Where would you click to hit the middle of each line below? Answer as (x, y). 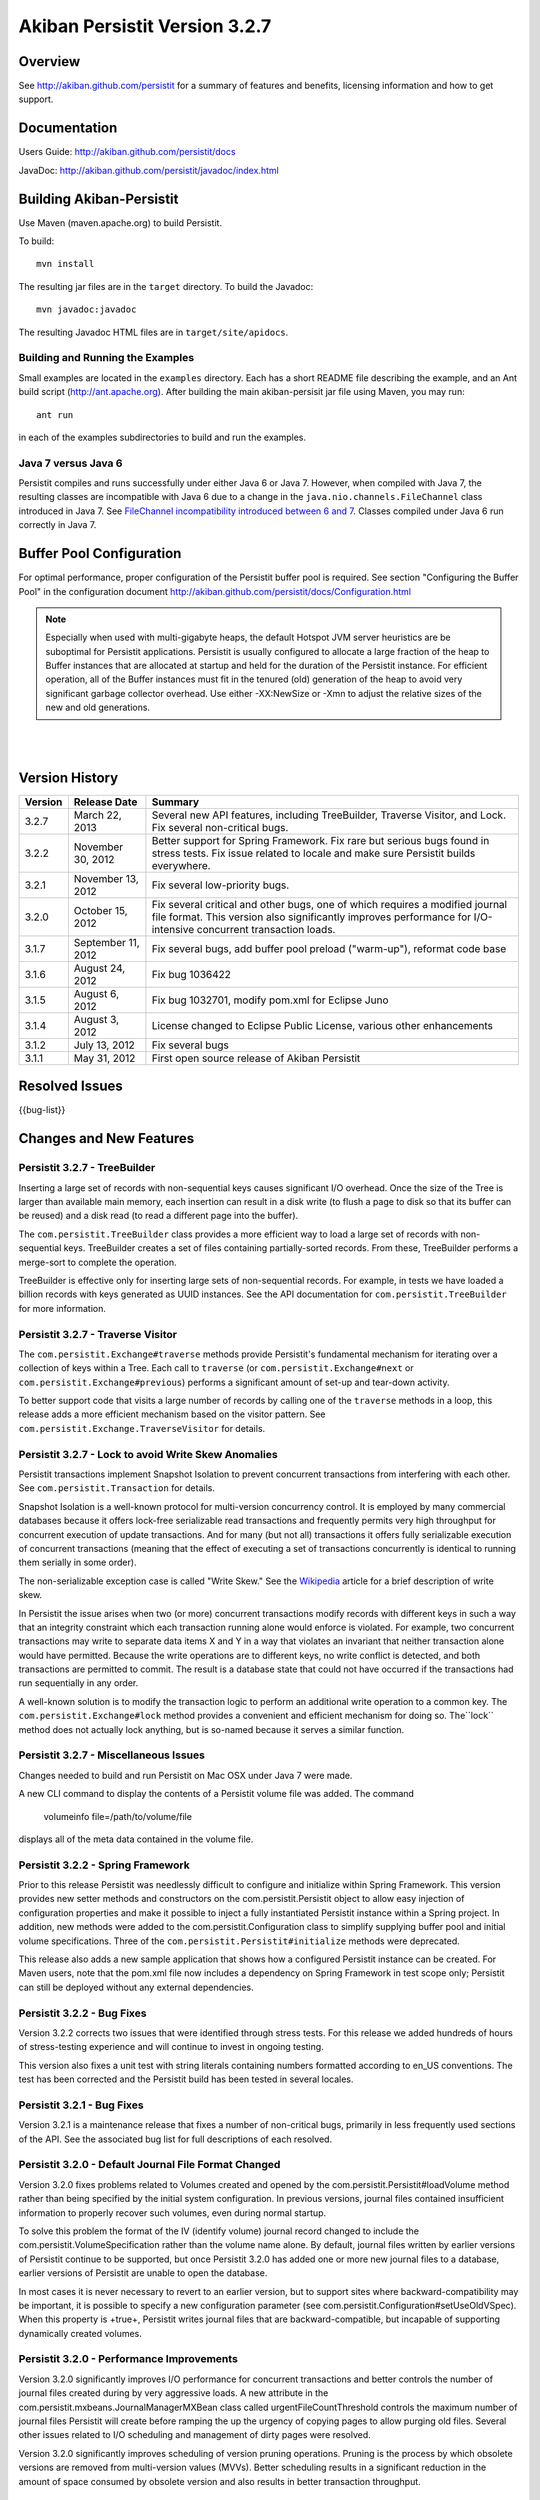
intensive (173, 929)
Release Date (105, 802)
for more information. (62, 1308)
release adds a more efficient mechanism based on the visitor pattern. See (172, 1414)
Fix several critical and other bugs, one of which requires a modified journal (329, 904)
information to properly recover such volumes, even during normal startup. (172, 2212)
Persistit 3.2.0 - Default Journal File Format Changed (149, 2165)
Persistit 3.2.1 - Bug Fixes (81, 2105)
